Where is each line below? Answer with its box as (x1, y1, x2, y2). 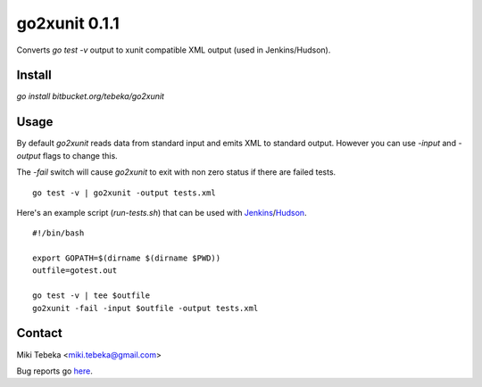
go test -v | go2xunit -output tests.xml (32, 187, 216, 198)
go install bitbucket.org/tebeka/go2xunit (16, 91, 165, 102)
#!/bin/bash (32, 228, 85, 238)
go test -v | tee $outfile (32, 291, 151, 301)
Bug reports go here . (16, 366, 93, 376)
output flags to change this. (16, 150, 118, 161)
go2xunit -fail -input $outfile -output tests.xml (32, 303, 259, 313)
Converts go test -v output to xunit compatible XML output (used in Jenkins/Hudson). (16, 45, 331, 55)
